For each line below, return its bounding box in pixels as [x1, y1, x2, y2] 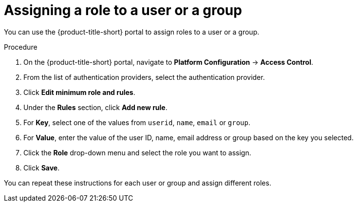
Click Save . [23, 163, 60, 172]
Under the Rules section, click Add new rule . [23, 103, 168, 112]
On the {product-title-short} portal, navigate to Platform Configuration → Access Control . [23, 57, 314, 66]
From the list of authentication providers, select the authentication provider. [23, 73, 265, 81]
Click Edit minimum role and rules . [23, 88, 135, 96]
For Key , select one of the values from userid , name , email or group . [23, 118, 250, 127]
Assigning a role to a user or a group [4, 2, 242, 19]
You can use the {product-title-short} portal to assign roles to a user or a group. [4, 27, 260, 36]
